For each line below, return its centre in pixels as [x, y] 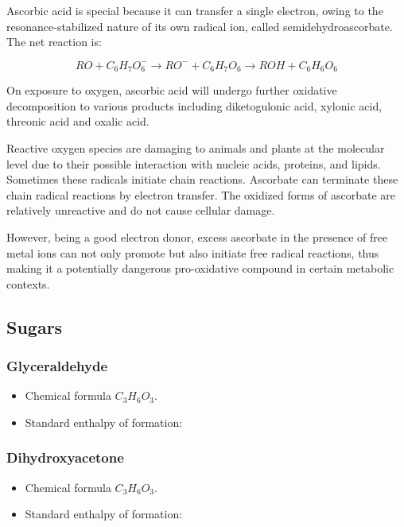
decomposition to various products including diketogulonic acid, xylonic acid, [194, 105]
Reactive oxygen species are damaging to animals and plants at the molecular [196, 148]
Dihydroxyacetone [65, 457]
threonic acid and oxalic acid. [78, 121]
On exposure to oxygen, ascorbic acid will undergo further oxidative [172, 90]
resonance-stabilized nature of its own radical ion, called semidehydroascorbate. [200, 26]
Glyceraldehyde [57, 366]
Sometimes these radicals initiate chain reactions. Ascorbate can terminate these [202, 179]
